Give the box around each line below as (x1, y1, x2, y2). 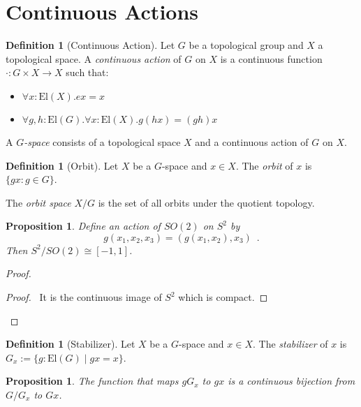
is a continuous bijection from (228, 373, 355, 388)
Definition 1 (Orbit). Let (6, 158, 119, 172)
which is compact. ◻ (178, 290, 268, 304)
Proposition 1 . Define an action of (6, 219, 161, 233)
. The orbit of (235, 158, 293, 172)
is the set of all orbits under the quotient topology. (98, 195, 315, 209)
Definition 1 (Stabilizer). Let (6, 336, 135, 351)
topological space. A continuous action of (6, 51, 182, 66)
